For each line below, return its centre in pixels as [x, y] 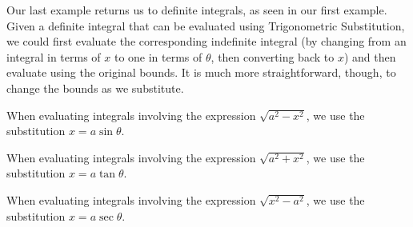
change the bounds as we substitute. [95, 88]
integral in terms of [54, 56]
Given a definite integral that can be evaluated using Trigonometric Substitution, [206, 25]
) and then [370, 56]
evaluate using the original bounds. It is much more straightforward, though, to [201, 72]
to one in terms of [158, 56]
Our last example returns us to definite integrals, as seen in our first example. [197, 10]
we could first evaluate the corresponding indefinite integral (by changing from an [206, 41]
